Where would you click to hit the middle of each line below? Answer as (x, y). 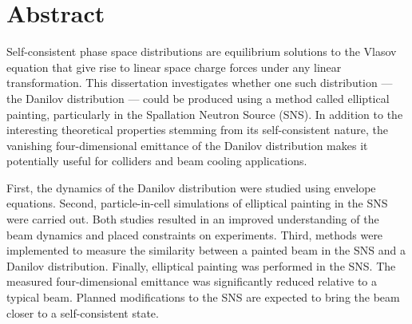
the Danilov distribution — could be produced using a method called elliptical (198, 98)
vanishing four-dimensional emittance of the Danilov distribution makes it (187, 145)
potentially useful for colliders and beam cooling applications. (157, 161)
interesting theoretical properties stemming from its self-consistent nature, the (197, 130)
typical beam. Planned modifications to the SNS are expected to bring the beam (203, 297)
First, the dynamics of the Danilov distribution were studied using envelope (191, 187)
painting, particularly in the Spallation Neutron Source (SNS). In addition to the (205, 114)
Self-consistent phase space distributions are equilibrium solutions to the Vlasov (202, 51)
